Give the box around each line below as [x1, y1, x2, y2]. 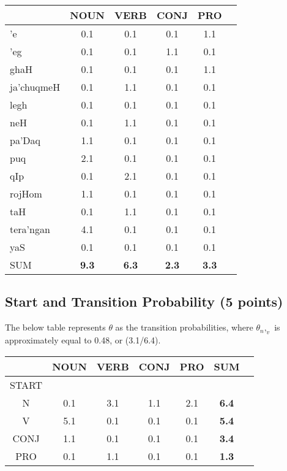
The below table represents [5, 321, 106, 334]
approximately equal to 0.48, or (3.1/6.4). [5, 334, 161, 346]
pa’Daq [10, 133, 41, 147]
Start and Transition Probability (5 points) [5, 292, 283, 311]
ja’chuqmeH [10, 80, 61, 94]
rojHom [10, 186, 42, 201]
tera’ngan [10, 222, 50, 236]
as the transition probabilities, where [115, 321, 253, 334]
